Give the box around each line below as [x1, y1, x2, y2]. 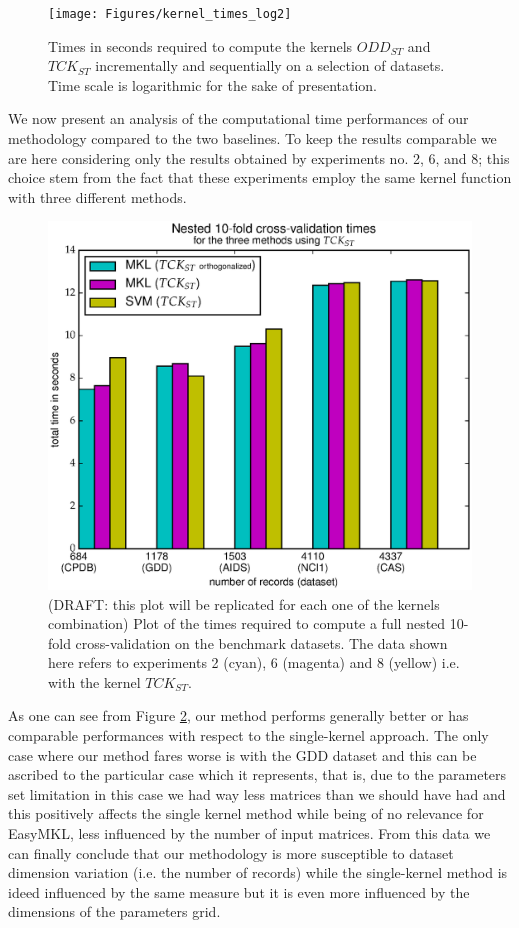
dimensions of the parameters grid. [8, 901, 221, 922]
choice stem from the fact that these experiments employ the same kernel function [8, 167, 512, 188]
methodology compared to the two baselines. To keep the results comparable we [8, 128, 497, 149]
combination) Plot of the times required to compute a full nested [48, 613, 446, 634]
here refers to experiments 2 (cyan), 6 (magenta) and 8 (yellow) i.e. [48, 652, 460, 673]
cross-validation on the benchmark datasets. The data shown [75, 632, 448, 653]
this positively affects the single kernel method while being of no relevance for [8, 803, 484, 824]
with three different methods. [8, 186, 187, 207]
